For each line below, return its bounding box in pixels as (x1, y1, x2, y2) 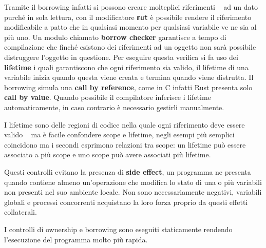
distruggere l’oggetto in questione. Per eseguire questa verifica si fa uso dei (4, 52, 238, 63)
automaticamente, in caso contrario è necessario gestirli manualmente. (4, 102, 224, 112)
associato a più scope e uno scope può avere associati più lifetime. (4, 149, 211, 160)
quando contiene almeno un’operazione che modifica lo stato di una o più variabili (4, 176, 262, 187)
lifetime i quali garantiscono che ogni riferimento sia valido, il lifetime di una (4, 61, 249, 72)
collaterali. (4, 206, 37, 217)
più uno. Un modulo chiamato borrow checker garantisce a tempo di (4, 31, 226, 42)
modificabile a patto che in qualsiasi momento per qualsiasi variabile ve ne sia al (4, 22, 257, 32)
